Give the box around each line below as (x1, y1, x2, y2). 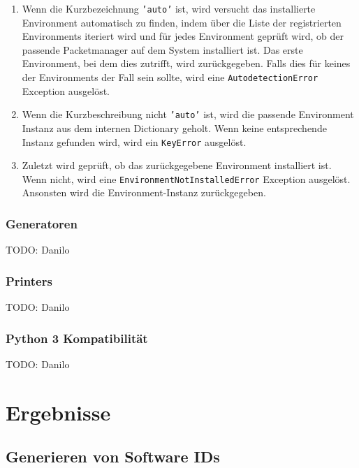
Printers (6, 272, 52, 289)
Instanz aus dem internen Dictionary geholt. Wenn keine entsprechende (22, 120, 327, 135)
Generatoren (6, 214, 78, 232)
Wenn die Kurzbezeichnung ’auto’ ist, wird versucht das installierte (22, 1, 316, 15)
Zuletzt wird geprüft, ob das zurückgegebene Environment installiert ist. (22, 158, 332, 173)
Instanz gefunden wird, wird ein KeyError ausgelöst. (22, 134, 247, 149)
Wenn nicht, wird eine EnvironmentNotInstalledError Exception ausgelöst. (22, 171, 351, 186)
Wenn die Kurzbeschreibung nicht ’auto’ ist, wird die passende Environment (22, 107, 354, 122)
